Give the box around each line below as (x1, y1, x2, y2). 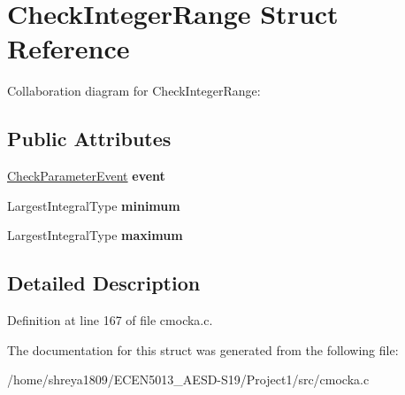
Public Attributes (7, 125, 172, 152)
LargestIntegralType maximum (7, 226, 183, 244)
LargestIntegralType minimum (7, 196, 180, 214)
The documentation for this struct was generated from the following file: (7, 340, 399, 359)
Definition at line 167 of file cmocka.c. (7, 311, 213, 329)
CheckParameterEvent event (7, 167, 165, 185)
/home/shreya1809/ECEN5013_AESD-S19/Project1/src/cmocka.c (7, 370, 370, 389)
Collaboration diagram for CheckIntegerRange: (7, 81, 261, 100)
